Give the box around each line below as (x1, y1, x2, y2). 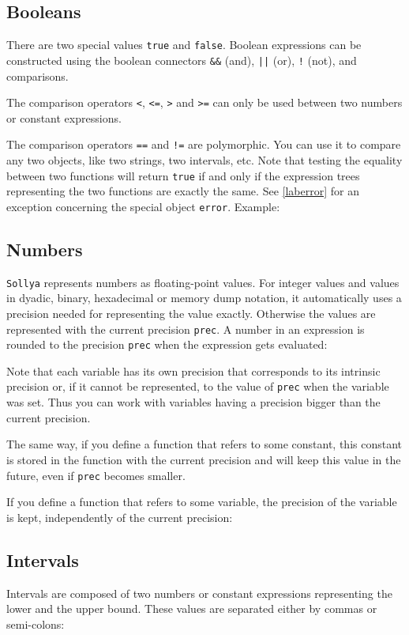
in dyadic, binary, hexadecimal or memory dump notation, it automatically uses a (6, 289, 402, 306)
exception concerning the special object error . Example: (6, 198, 280, 214)
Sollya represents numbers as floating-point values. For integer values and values (6, 274, 400, 290)
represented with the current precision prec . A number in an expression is (6, 320, 365, 337)
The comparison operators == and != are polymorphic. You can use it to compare (6, 136, 401, 153)
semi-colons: (6, 615, 65, 632)
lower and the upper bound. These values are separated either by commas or (6, 600, 377, 617)
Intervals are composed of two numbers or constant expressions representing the (6, 584, 392, 601)
